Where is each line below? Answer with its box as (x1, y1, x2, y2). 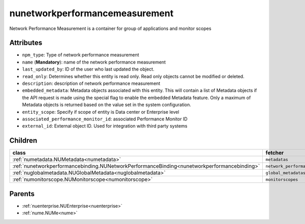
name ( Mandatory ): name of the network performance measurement (22, 59, 166, 65)
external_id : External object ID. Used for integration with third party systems (22, 123, 188, 129)
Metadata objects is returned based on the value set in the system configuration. (22, 102, 192, 108)
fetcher (265, 149, 284, 156)
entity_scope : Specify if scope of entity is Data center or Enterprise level (22, 109, 179, 115)
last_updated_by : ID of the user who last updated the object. (22, 66, 155, 72)
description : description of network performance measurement (22, 80, 161, 86)
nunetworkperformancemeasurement (9, 8, 174, 19)
